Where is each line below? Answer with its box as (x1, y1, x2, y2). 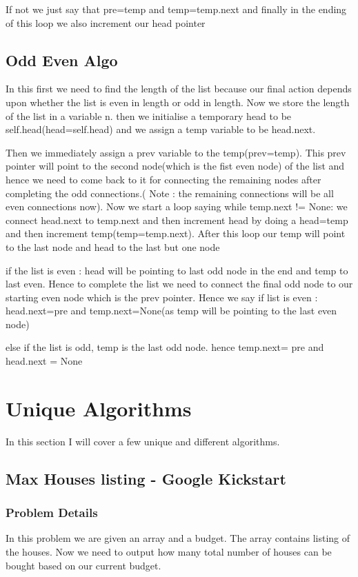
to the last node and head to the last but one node (6, 239, 220, 254)
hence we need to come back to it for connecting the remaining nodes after (6, 172, 321, 186)
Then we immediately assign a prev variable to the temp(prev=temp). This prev (6, 145, 346, 159)
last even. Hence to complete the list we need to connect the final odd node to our (6, 276, 353, 291)
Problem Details (6, 504, 98, 521)
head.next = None (6, 354, 83, 368)
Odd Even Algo (6, 49, 118, 70)
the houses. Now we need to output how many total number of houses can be (6, 544, 332, 558)
